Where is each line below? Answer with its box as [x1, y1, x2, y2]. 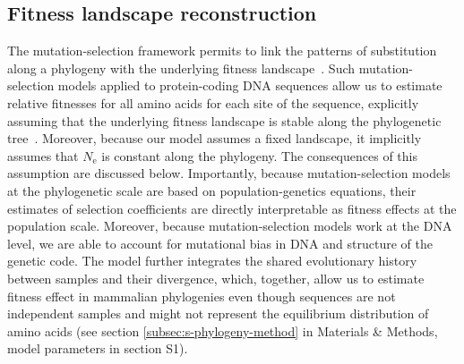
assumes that [7, 146, 79, 165]
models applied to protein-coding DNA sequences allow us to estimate [57, 76, 443, 95]
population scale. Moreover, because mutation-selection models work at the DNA [7, 216, 452, 235]
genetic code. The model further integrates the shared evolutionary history [7, 251, 417, 270]
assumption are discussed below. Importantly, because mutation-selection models [7, 164, 451, 182]
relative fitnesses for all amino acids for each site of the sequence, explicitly [7, 93, 419, 112]
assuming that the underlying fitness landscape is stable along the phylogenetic [7, 111, 442, 130]
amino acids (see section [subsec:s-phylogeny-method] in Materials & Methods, [7, 321, 438, 340]
